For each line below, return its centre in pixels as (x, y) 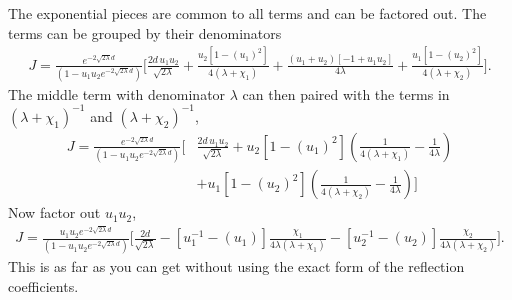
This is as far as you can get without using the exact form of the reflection (236, 266)
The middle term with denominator (117, 93)
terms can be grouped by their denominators (145, 32)
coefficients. (43, 285)
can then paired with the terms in (346, 93)
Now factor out (54, 212)
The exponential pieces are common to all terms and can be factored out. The (247, 13)
